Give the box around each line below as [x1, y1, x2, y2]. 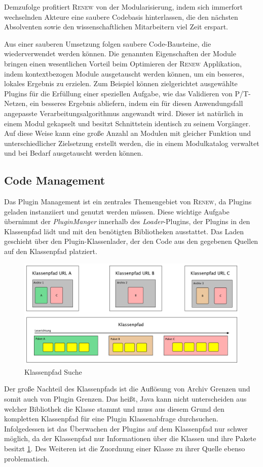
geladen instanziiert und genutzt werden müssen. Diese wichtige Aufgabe [4, 206, 230, 217]
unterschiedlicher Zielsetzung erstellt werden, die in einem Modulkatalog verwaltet [4, 137, 259, 148]
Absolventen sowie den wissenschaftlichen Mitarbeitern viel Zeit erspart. [4, 21, 228, 32]
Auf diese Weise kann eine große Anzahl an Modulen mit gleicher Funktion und [4, 128, 251, 138]
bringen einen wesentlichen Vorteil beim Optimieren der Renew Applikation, [4, 58, 242, 68]
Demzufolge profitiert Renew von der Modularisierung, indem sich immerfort [4, 2, 243, 12]
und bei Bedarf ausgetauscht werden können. [4, 148, 143, 158]
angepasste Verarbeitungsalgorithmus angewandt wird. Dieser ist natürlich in [4, 107, 243, 118]
